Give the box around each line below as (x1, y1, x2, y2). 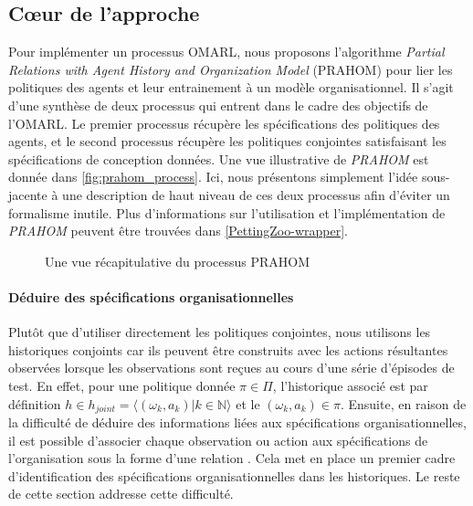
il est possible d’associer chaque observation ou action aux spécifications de (8, 430, 428, 449)
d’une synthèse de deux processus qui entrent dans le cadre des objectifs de (8, 95, 428, 114)
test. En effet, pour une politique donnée (8, 375, 236, 395)
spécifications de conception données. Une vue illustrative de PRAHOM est (8, 149, 429, 168)
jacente (8, 184, 47, 204)
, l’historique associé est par (272, 375, 428, 395)
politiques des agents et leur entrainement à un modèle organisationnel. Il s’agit (8, 78, 454, 97)
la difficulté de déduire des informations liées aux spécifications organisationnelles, (8, 412, 467, 431)
